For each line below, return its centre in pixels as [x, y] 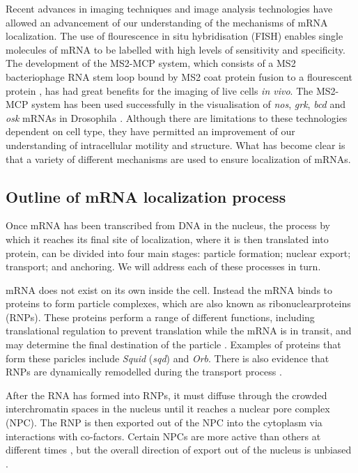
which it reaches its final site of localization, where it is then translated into [167, 239]
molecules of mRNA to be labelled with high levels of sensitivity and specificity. [176, 49]
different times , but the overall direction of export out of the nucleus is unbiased [179, 450]
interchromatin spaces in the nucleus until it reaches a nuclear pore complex [168, 409]
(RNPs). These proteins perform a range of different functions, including [160, 317]
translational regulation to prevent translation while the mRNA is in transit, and [179, 331]
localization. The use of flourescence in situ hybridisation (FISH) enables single [174, 36]
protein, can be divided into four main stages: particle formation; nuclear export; [178, 253]
